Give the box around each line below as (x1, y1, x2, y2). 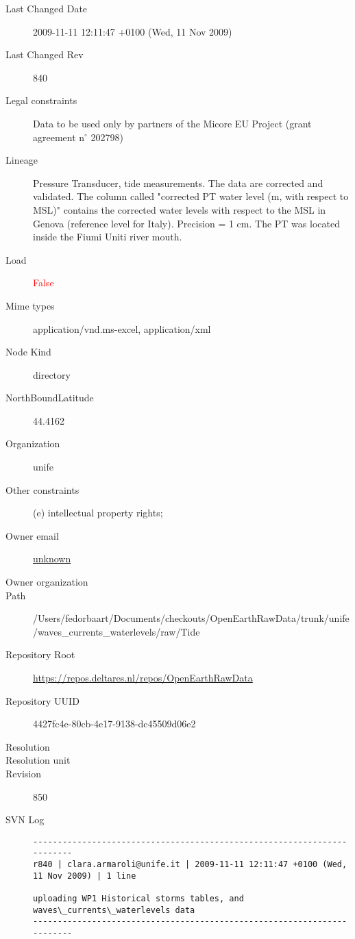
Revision (5, 766, 41, 780)
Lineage (5, 153, 38, 167)
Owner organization (5, 575, 88, 589)
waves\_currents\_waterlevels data (33, 905, 195, 915)
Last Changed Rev (5, 47, 84, 62)
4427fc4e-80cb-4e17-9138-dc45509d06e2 (33, 716, 196, 731)
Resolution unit (5, 753, 71, 767)
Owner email (5, 528, 59, 542)
